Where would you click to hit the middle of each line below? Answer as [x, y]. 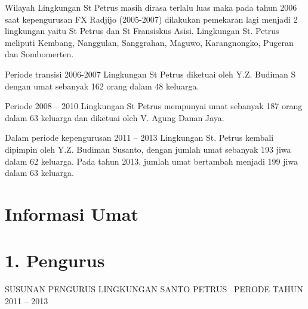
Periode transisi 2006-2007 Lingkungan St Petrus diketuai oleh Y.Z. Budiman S [150, 74]
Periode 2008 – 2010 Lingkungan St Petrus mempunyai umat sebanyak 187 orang [154, 106]
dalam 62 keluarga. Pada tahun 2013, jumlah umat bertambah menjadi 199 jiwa [152, 161]
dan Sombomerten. [39, 54]
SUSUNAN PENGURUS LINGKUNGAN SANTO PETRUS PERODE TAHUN [154, 289]
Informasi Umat [72, 213]
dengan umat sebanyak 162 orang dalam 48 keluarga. [102, 86]
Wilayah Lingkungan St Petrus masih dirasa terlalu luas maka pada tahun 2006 [151, 7]
